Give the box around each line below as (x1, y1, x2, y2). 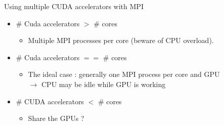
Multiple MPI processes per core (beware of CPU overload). (28, 35, 214, 46)
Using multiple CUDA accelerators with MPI (4, 1, 144, 11)
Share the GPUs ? (28, 113, 84, 123)
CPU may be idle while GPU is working (41, 78, 166, 89)
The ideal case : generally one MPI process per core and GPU (28, 69, 220, 79)
